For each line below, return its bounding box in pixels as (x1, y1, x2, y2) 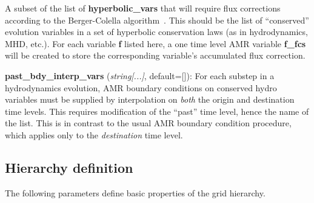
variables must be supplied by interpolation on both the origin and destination (5, 93, 295, 106)
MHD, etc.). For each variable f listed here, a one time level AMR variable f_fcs (5, 37, 306, 50)
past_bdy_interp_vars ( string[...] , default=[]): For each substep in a (5, 69, 275, 82)
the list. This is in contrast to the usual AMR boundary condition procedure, (5, 117, 292, 129)
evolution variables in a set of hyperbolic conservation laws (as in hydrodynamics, (5, 25, 308, 38)
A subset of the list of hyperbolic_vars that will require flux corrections (5, 2, 281, 14)
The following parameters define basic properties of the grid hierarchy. (5, 186, 266, 199)
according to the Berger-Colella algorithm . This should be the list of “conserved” (5, 13, 309, 26)
